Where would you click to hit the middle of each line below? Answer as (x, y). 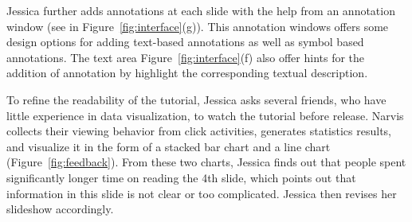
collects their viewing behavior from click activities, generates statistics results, (199, 131)
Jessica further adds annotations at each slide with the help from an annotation (201, 10)
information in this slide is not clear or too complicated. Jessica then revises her (202, 193)
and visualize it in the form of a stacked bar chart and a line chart (169, 146)
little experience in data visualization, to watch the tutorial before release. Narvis (205, 115)
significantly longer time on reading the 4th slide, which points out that (181, 177)
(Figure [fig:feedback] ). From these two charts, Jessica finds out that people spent (206, 162)
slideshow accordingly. (60, 209)
